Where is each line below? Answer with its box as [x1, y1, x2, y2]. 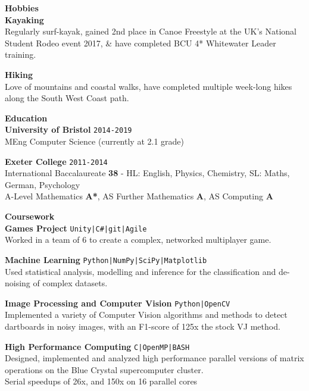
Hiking [5, 68, 33, 80]
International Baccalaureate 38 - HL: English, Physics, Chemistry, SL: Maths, [5, 167, 290, 179]
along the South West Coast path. [5, 92, 129, 104]
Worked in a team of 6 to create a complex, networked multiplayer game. [5, 233, 271, 246]
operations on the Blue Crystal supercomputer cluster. [5, 363, 204, 376]
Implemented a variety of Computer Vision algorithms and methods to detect [5, 308, 288, 321]
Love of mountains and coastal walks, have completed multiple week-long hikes [5, 80, 292, 92]
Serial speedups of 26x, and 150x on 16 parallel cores [5, 375, 198, 387]
